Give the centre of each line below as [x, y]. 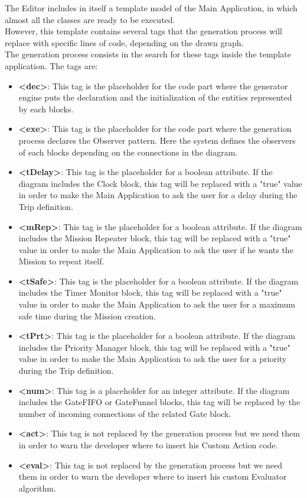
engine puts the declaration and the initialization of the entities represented [155, 97]
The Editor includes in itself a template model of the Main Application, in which [151, 8]
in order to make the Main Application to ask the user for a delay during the [158, 195]
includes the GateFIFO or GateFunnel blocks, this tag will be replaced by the [159, 402]
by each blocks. [46, 109]
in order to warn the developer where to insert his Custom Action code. [148, 445]
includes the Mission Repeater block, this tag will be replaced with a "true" [155, 238]
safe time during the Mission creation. [87, 316]
